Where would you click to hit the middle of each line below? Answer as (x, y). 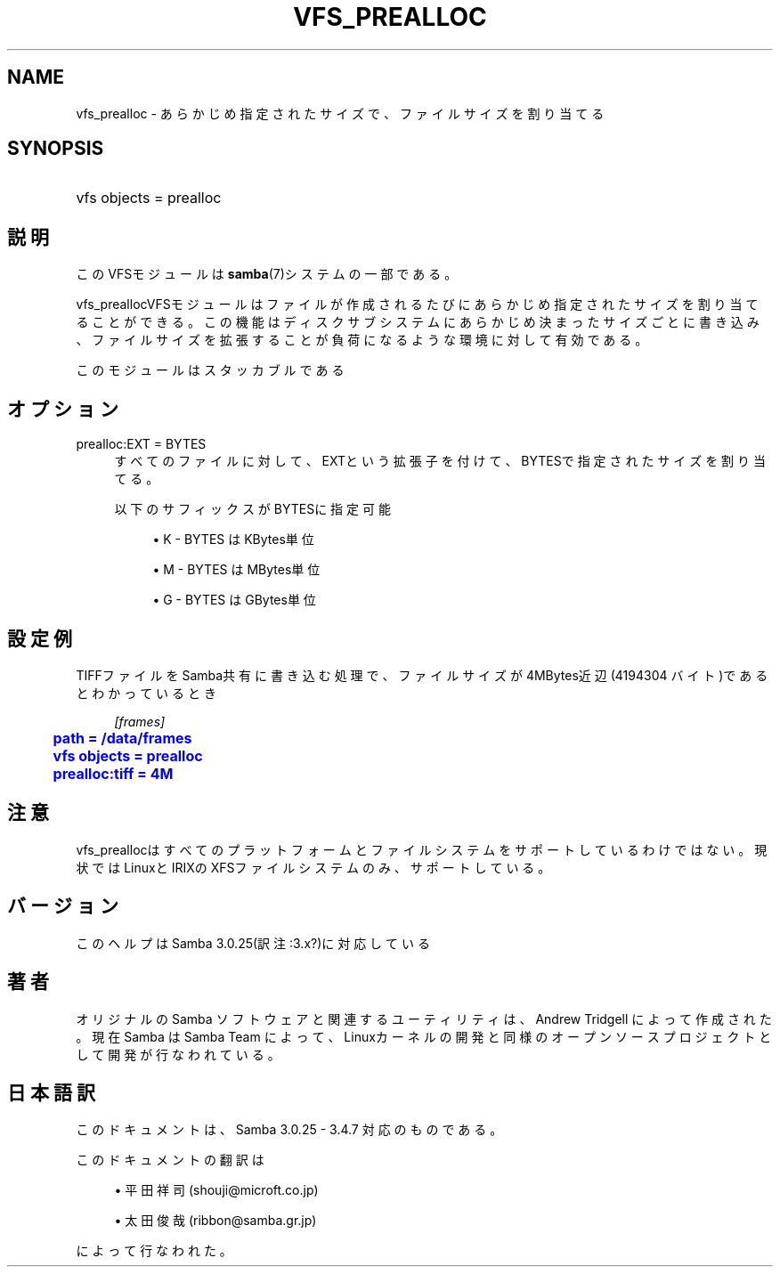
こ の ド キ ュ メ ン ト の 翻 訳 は (170, 1160)
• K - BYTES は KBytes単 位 (233, 540)
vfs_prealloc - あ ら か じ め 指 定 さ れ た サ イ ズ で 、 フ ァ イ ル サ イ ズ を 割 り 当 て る (340, 113)
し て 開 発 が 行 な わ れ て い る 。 (178, 1054)
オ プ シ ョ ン (63, 409)
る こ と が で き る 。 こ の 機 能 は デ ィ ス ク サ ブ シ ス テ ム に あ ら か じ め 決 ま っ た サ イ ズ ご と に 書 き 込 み (418, 322)
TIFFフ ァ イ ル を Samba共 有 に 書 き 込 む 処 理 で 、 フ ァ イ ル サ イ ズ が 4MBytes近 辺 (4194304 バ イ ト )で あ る (422, 675)
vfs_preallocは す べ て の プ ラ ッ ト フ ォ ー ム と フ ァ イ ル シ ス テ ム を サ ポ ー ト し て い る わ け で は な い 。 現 (422, 849)
